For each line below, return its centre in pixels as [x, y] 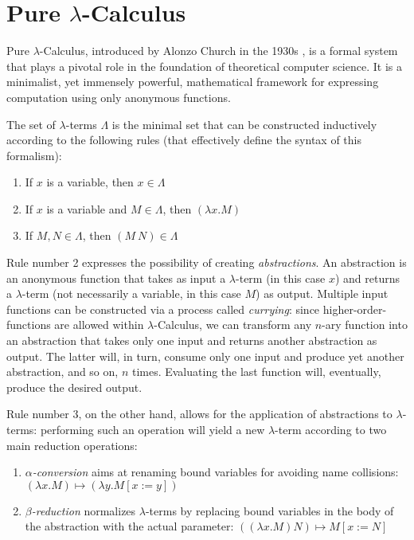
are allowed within [99, 325]
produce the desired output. [74, 387]
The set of [31, 124]
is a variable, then [90, 182]
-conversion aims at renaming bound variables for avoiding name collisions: [215, 472]
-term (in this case [281, 278]
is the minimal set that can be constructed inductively [244, 124]
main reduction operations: [72, 445]
